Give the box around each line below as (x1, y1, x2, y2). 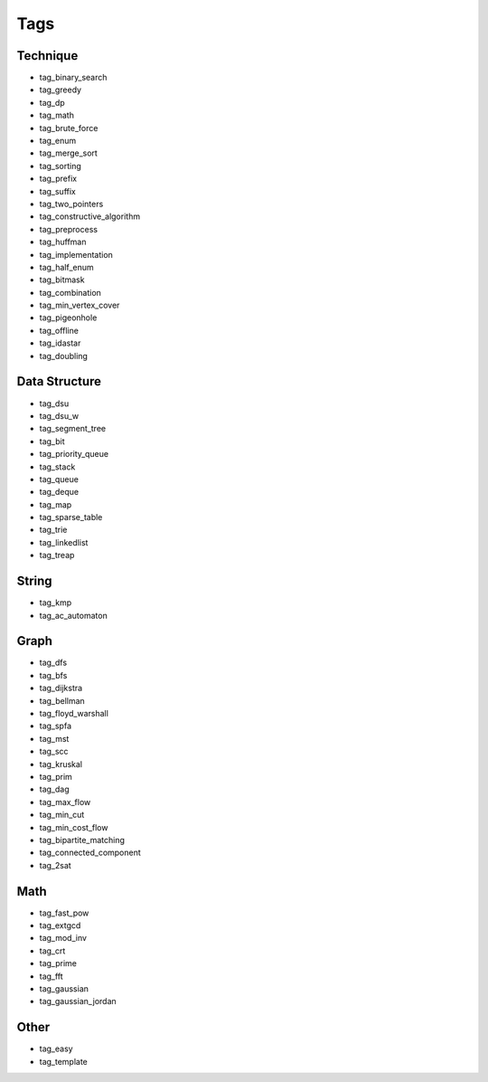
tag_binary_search (39, 72, 108, 83)
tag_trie (39, 525, 68, 536)
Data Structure (16, 374, 102, 389)
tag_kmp (39, 597, 72, 608)
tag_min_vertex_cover (39, 299, 120, 311)
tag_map (39, 498, 72, 510)
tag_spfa (39, 720, 72, 732)
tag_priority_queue (39, 449, 108, 460)
